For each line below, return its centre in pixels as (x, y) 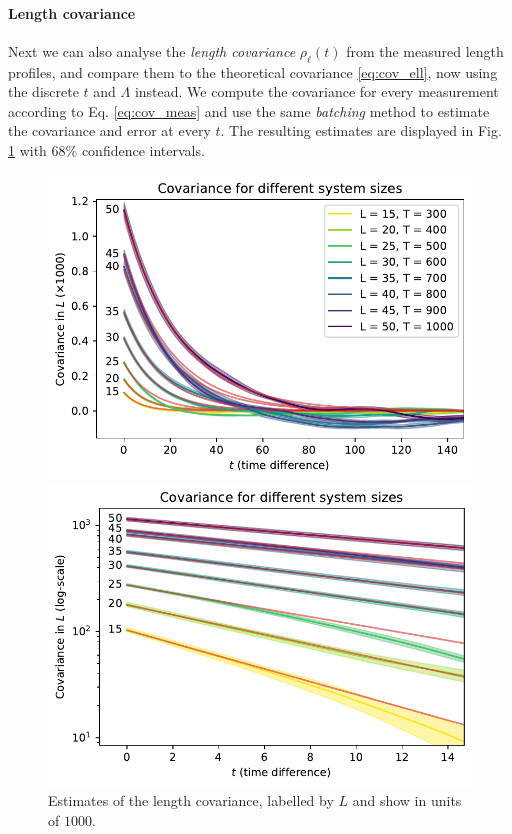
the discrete (43, 91)
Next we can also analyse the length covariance (152, 50)
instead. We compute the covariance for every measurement (316, 91)
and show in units (407, 800)
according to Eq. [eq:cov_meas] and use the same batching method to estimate (249, 110)
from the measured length (425, 50)
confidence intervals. (143, 149)
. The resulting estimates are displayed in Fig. (361, 130)
